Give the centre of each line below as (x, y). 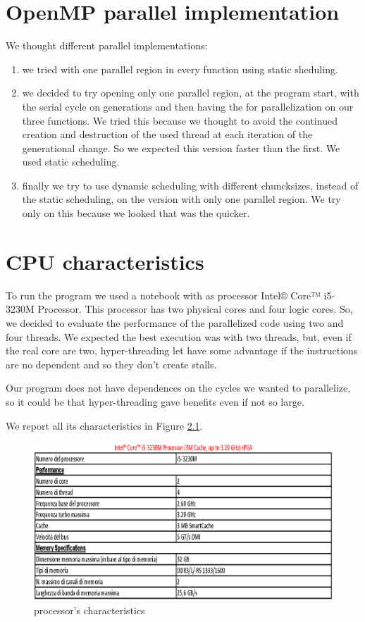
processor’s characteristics (89, 610)
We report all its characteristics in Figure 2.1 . (104, 425)
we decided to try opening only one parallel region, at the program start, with (191, 93)
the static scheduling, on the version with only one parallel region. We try (181, 199)
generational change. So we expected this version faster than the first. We (181, 148)
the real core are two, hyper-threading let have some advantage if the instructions (182, 350)
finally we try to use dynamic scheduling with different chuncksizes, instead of (190, 185)
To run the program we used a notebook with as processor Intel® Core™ (163, 295)
